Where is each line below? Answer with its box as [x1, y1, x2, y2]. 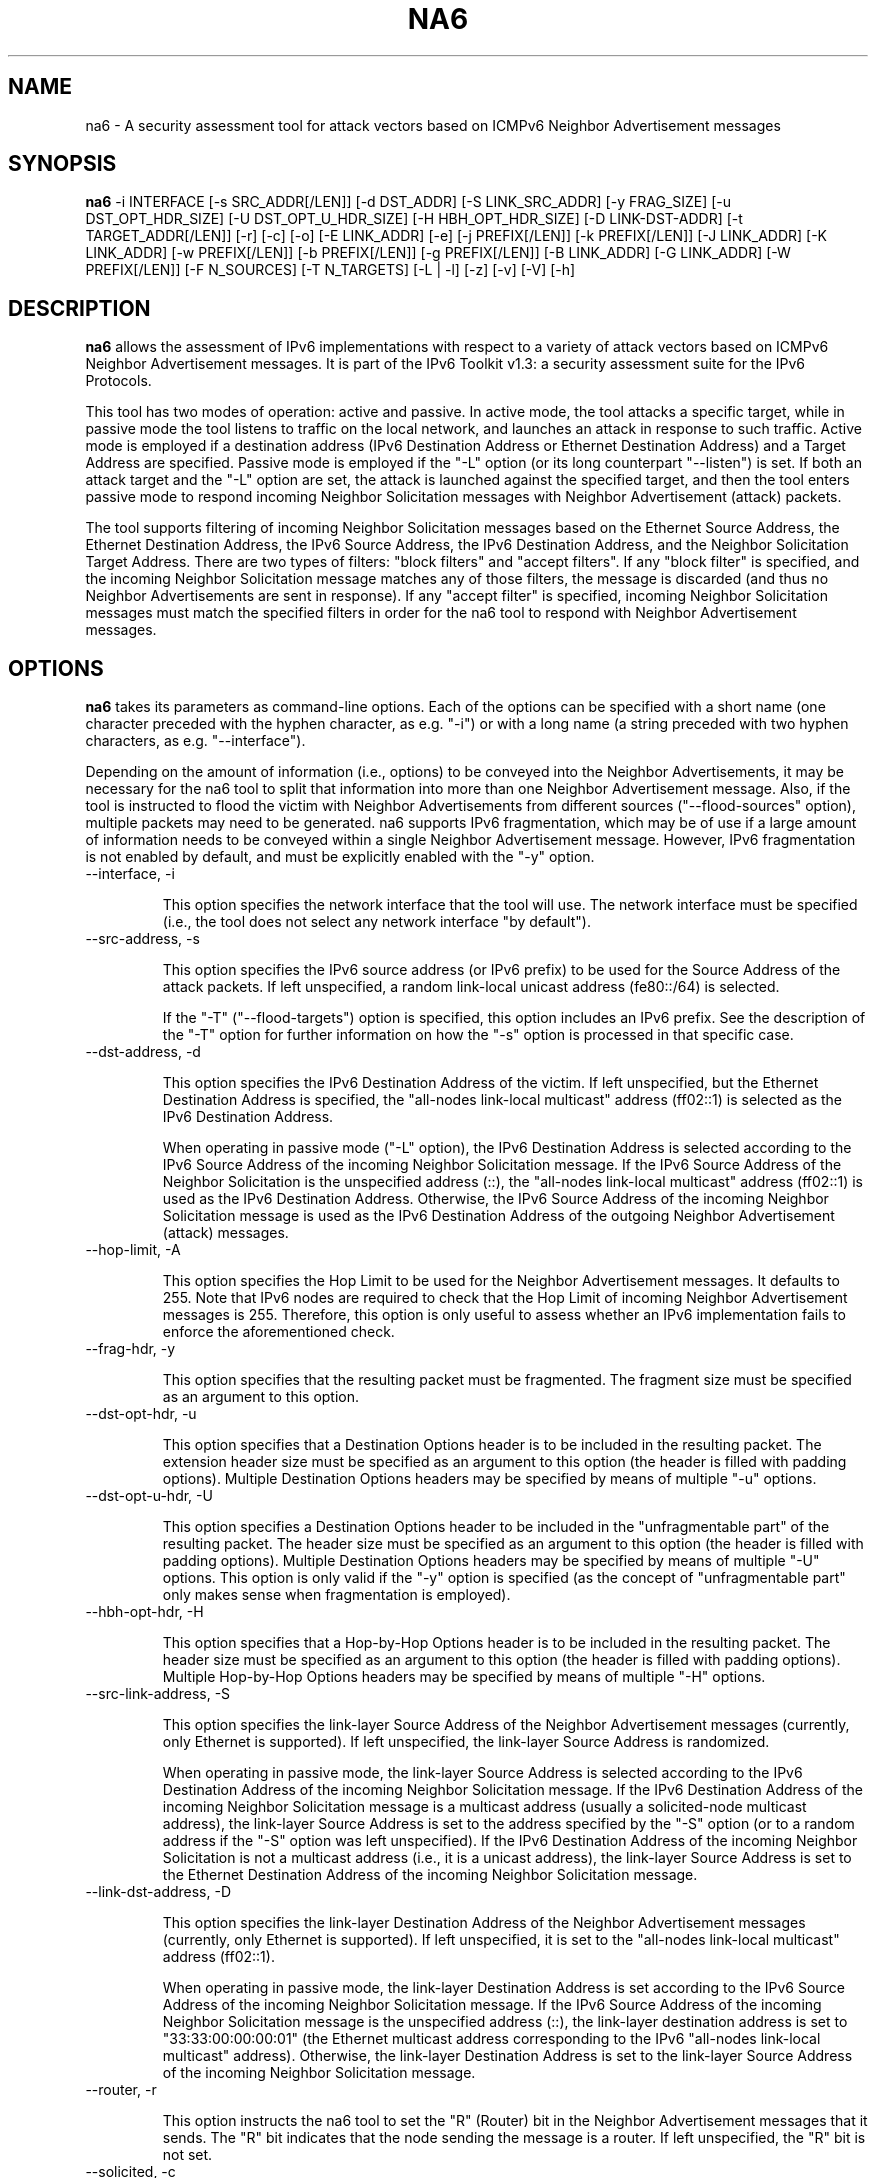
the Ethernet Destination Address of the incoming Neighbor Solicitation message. [162, 1866, 698, 1884]
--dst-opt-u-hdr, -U [85, 1487, 213, 1505]
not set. [162, 2146, 213, 2164]
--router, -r [85, 2081, 157, 2099]
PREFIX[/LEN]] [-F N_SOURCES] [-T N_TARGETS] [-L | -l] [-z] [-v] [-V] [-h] [85, 261, 576, 279]
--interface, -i [85, 865, 175, 883]
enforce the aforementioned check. [162, 1323, 395, 1341]
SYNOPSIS [8, 151, 117, 177]
